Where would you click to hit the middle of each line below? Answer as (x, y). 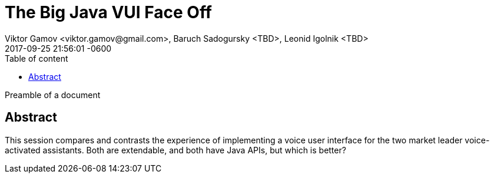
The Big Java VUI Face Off (109, 12)
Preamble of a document (53, 95)
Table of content (37, 58)
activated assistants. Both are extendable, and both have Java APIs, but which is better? (175, 150)
